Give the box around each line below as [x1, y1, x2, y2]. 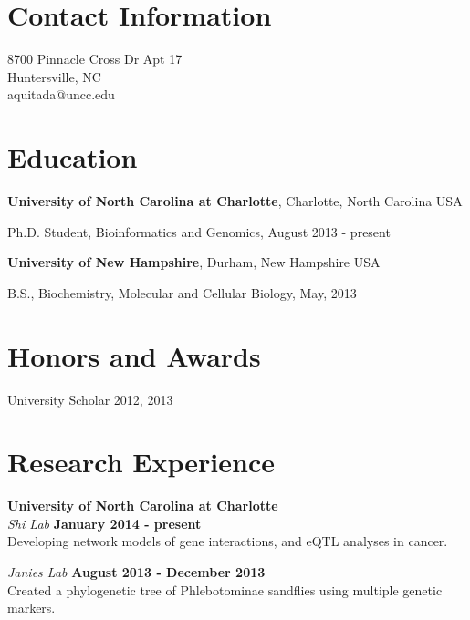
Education [7, 139, 138, 176]
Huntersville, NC [7, 67, 101, 86]
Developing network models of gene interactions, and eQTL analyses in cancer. [7, 532, 448, 551]
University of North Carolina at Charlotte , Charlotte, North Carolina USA [7, 191, 463, 211]
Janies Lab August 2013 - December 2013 [7, 563, 266, 582]
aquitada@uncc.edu [7, 85, 115, 104]
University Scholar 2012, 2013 [7, 389, 173, 408]
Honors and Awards [7, 336, 261, 374]
